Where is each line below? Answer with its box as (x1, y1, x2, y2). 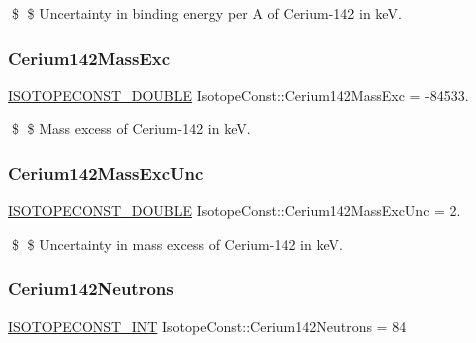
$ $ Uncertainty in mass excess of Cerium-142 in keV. (11, 233, 343, 254)
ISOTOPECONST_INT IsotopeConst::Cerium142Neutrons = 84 (8, 315, 407, 336)
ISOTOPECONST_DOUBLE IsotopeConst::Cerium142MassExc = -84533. (8, 84, 469, 105)
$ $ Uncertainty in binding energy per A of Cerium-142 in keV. (11, 3, 402, 23)
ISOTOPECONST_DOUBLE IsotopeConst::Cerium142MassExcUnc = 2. (8, 200, 461, 221)
